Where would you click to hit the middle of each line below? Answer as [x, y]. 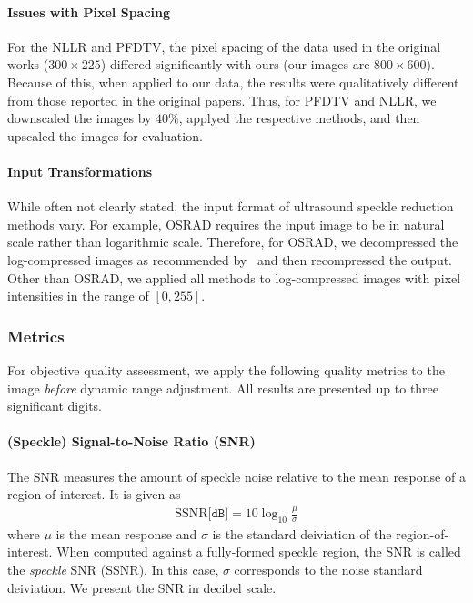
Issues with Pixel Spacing [89, 11]
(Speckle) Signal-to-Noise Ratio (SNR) [131, 441]
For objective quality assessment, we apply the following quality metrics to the [226, 369]
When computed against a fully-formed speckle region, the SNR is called [259, 552]
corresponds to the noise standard [328, 570]
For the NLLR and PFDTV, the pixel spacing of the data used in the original [224, 46]
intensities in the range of [78, 296]
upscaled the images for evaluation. [105, 135]
